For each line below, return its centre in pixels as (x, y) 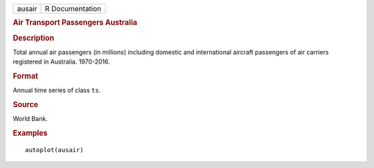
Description (34, 38)
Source (26, 105)
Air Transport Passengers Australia (75, 23)
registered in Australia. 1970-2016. (62, 62)
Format (25, 76)
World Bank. (30, 119)
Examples (30, 133)
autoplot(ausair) (54, 150)
